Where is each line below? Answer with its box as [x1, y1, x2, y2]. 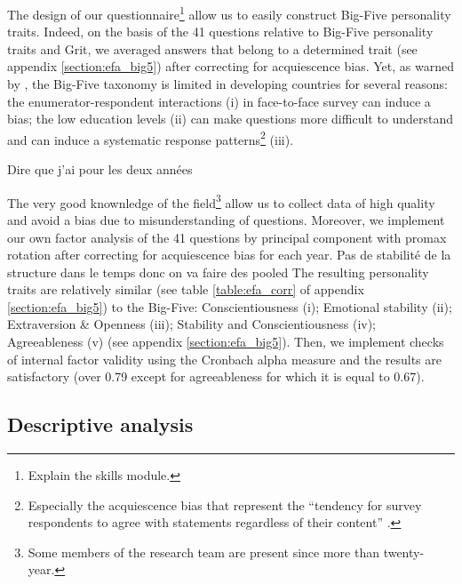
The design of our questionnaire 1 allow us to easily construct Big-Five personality [7, 3, 451, 23]
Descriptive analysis [7, 411, 194, 438]
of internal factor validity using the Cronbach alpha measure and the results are [7, 349, 442, 368]
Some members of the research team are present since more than [28, 542, 379, 561]
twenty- [383, 542, 425, 561]
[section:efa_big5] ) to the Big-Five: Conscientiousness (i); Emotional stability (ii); [7, 297, 452, 316]
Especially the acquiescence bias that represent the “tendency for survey [28, 495, 422, 514]
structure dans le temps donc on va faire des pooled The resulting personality [7, 262, 429, 281]
